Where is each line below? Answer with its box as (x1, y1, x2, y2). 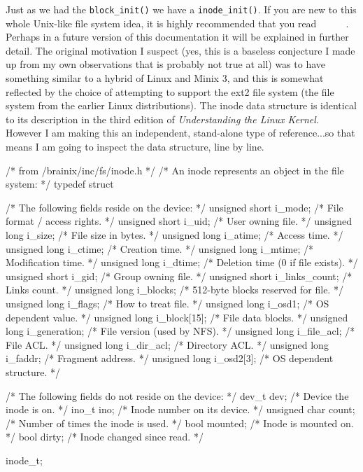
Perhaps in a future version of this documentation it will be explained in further (6, 29, 349, 44)
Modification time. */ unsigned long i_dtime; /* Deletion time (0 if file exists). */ (6, 255, 358, 270)
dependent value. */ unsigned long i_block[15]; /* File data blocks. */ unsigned (6, 310, 348, 324)
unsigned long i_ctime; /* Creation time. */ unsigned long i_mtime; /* (6, 241, 314, 256)
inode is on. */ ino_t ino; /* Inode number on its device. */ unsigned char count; (6, 402, 355, 417)
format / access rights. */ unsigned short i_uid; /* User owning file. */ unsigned (6, 214, 352, 228)
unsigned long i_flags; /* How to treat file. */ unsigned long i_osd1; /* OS (6, 296, 329, 310)
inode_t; (6, 452, 43, 467)
